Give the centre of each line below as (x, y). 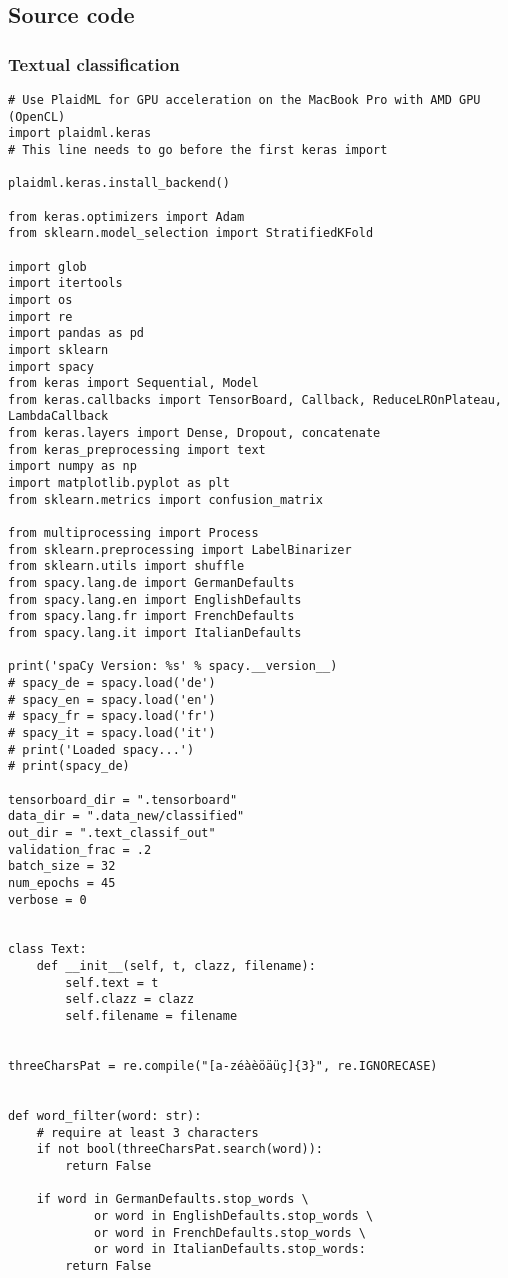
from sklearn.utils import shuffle (126, 566)
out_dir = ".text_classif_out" (112, 832)
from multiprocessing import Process (133, 533)
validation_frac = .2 (80, 849)
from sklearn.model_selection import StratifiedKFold (191, 233)
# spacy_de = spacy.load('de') (112, 682)
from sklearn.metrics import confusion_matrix (165, 499)
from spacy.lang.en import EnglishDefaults (155, 599)
